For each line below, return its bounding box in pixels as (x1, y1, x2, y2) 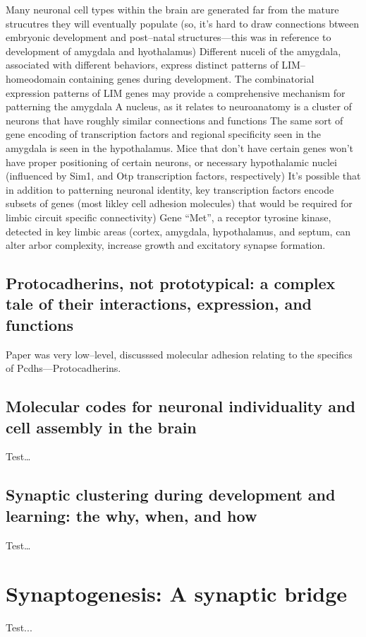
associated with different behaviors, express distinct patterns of (6, 57, 279, 72)
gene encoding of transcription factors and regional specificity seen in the (6, 127, 321, 141)
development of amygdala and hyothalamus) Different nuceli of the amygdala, (6, 43, 341, 58)
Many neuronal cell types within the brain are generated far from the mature (6, 2, 339, 16)
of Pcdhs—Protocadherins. (6, 361, 121, 375)
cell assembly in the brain (6, 416, 197, 438)
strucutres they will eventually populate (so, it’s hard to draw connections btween (6, 16, 360, 30)
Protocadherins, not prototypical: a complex (6, 272, 336, 294)
